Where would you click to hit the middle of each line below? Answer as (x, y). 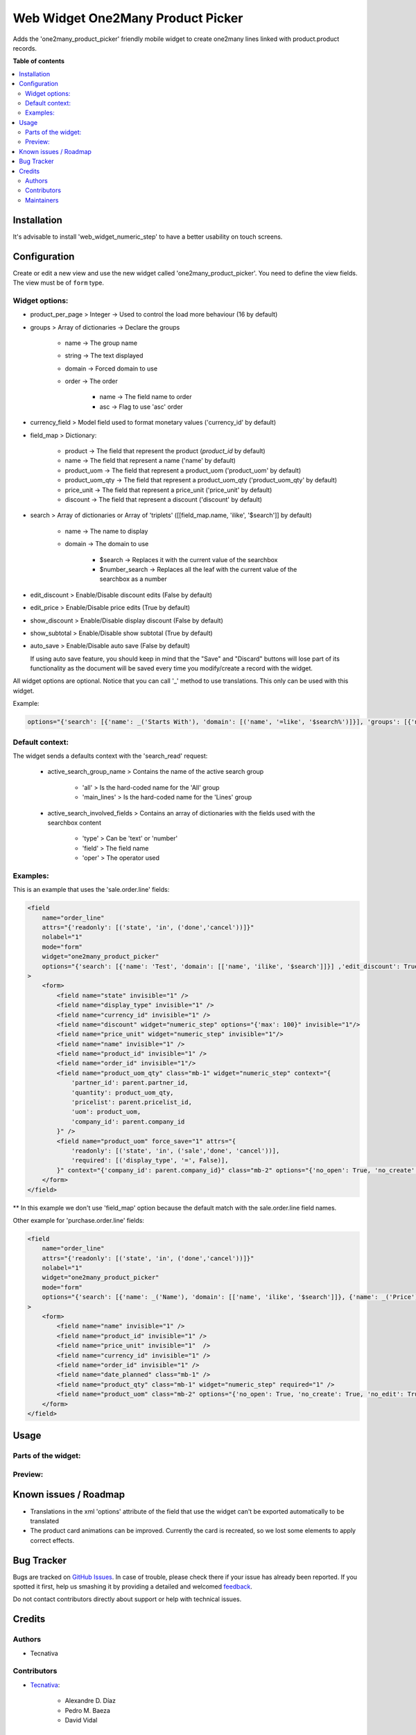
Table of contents (39, 61)
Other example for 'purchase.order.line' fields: (79, 1220)
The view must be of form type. (58, 282)
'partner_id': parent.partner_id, (130, 1083)
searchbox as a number (133, 579)
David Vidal (81, 1720)
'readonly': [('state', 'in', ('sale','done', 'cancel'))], (175, 1151)
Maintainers (42, 200)
